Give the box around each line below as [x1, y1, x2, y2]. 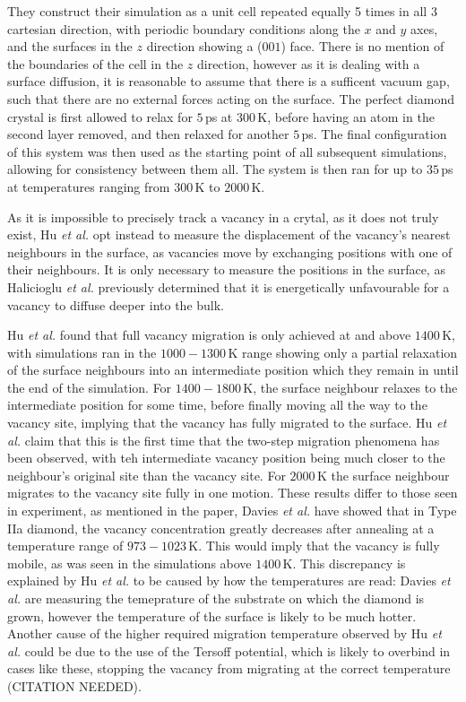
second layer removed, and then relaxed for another [7, 125, 289, 143]
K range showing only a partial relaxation [228, 342, 458, 361]
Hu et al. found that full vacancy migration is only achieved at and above [7, 325, 411, 344]
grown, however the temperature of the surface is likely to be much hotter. [7, 606, 417, 625]
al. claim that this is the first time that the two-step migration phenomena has [7, 430, 440, 449]
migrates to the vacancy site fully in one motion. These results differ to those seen [7, 483, 458, 502]
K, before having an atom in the [257, 107, 435, 126]
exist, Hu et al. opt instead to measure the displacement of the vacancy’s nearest [7, 225, 451, 244]
